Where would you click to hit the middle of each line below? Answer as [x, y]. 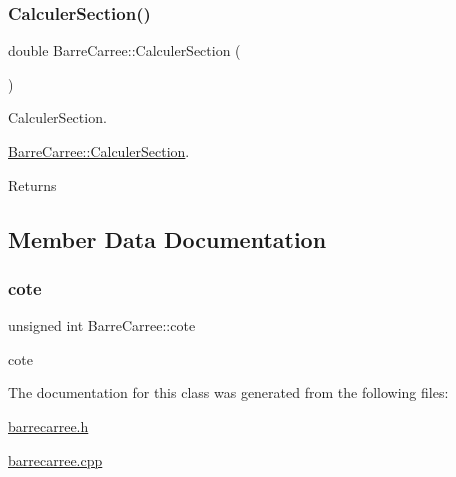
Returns [32, 184]
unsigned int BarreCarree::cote [102, 325]
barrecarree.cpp [55, 459]
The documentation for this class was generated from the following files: [228, 392]
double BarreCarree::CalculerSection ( [124, 50]
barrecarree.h [48, 425]
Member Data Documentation [167, 238]
